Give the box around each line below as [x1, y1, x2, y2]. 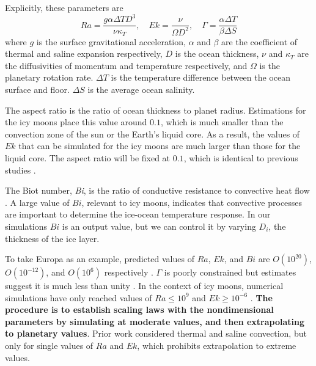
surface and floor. [5, 82, 70, 95]
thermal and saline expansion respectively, [5, 47, 163, 60]
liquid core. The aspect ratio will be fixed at [5, 151, 171, 164]
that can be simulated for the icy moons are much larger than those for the [18, 139, 301, 152]
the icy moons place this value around [5, 115, 147, 128]
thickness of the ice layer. [5, 232, 100, 244]
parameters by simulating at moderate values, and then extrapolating [5, 315, 305, 328]
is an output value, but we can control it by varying [62, 219, 256, 232]
